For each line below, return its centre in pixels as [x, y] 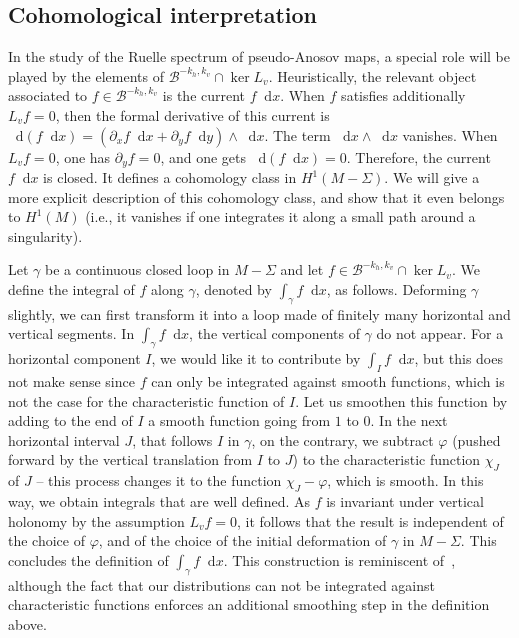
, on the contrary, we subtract [342, 439]
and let [302, 269]
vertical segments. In [71, 333]
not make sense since [71, 380]
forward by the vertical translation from [130, 459]
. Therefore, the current [418, 156]
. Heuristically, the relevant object [372, 75]
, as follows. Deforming [396, 289]
